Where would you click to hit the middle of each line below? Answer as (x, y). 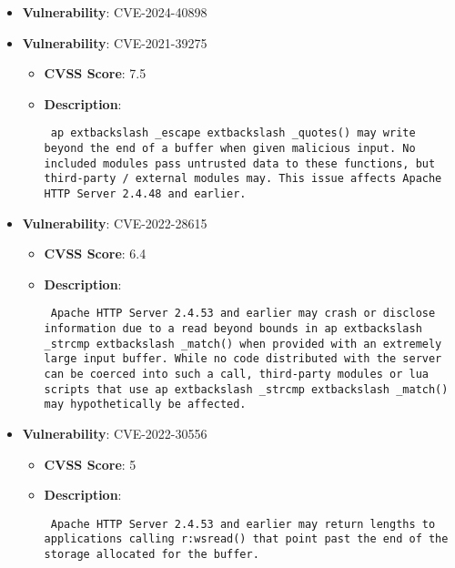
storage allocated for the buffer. (152, 555)
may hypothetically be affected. (145, 405)
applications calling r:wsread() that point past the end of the (246, 539)
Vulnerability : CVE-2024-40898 (115, 12)
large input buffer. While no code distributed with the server (243, 359)
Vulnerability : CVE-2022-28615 (115, 223)
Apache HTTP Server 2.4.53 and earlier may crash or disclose (243, 314)
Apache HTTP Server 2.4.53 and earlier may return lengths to (243, 524)
